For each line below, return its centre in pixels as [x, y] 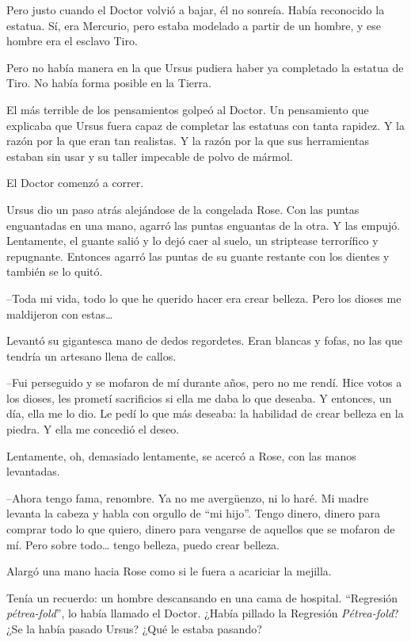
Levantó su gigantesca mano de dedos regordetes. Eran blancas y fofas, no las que [204, 340]
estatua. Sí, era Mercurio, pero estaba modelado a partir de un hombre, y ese [194, 25]
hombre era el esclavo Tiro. [72, 41]
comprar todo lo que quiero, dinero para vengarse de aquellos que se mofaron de [201, 529]
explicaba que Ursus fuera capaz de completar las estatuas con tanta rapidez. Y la [205, 125]
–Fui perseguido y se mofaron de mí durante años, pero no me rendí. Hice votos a [204, 382]
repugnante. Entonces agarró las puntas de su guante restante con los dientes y [198, 256]
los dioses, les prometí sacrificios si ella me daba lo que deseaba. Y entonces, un [199, 397]
